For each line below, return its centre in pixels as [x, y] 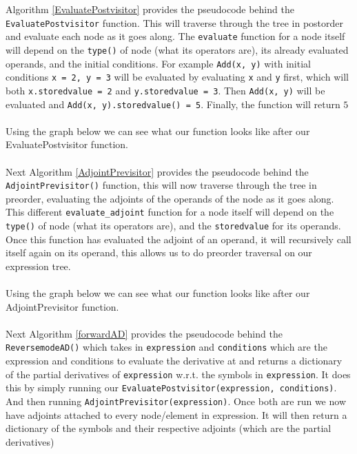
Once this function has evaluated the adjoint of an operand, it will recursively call [178, 239]
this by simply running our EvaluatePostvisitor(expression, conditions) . [171, 388]
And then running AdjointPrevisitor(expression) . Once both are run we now [176, 401]
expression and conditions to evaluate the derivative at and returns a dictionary [174, 361]
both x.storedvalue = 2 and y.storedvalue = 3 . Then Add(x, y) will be [165, 90]
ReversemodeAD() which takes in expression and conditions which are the [166, 347]
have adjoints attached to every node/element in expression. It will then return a [176, 414]
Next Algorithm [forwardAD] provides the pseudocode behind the [144, 333]
